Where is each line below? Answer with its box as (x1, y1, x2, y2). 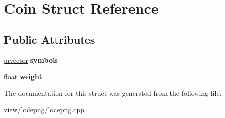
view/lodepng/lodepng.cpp (4, 104, 84, 115)
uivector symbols (4, 55, 58, 65)
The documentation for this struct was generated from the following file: (4, 88, 222, 98)
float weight (4, 71, 42, 82)
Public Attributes (4, 31, 95, 47)
